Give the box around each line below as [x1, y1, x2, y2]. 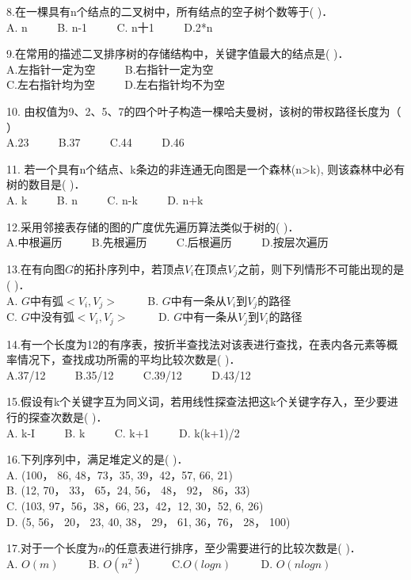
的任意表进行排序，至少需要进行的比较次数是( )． [105, 540, 361, 556]
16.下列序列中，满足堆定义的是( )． [6, 451, 188, 467]
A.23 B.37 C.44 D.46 [6, 134, 185, 151]
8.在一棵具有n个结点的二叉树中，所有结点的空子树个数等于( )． [6, 3, 333, 19]
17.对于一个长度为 [6, 540, 98, 556]
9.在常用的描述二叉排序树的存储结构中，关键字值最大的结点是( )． [6, 45, 349, 62]
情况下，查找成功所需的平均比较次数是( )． [17, 351, 241, 368]
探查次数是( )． [28, 409, 108, 425]
